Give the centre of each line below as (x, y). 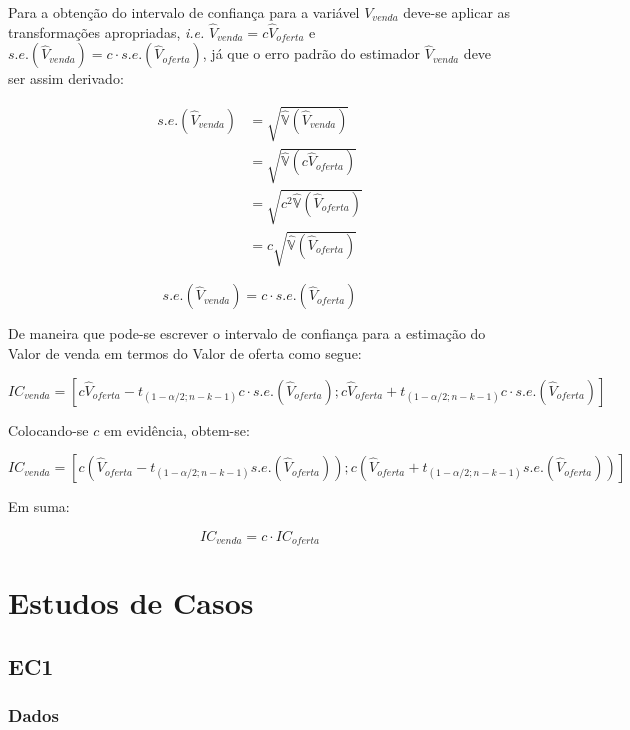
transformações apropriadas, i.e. (106, 31)
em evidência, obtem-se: (176, 429)
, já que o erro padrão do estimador (311, 53)
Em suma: (39, 506)
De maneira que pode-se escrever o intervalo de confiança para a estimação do (247, 333)
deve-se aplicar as (457, 12)
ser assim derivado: (66, 78)
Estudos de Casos (131, 602)
